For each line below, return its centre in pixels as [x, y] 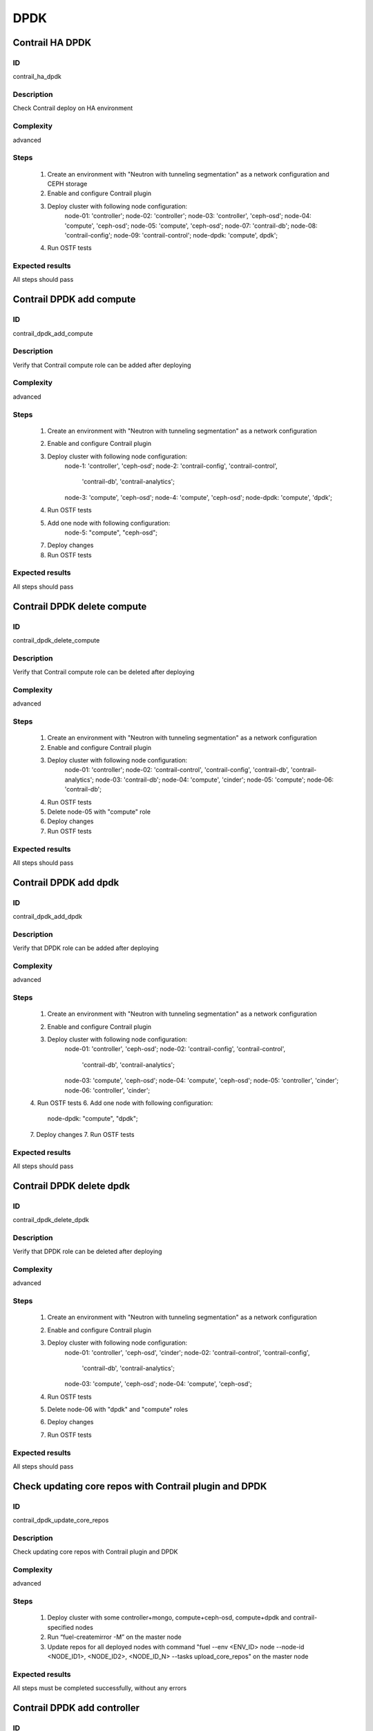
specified [60, 1627]
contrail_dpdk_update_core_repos [61, 1521]
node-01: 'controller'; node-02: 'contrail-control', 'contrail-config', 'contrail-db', [177, 770]
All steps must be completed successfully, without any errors [99, 1688]
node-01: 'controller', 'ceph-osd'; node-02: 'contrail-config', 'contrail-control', [175, 1049]
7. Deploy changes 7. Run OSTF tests [82, 1134]
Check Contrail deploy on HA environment [73, 108]
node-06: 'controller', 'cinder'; [107, 1090]
